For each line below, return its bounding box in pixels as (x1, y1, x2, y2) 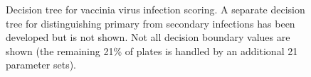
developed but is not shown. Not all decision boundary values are (6, 30, 290, 45)
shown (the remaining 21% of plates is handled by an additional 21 (6, 43, 298, 58)
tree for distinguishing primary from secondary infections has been (6, 16, 295, 30)
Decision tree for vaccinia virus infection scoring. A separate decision (6, 2, 305, 16)
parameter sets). (6, 57, 76, 72)
